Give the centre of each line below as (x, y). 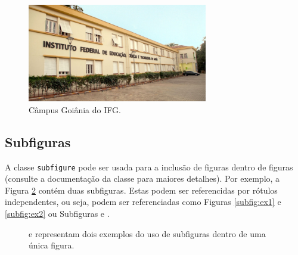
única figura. (52, 245)
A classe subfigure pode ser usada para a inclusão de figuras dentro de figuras (149, 167)
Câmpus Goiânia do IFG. (75, 109)
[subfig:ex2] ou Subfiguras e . (57, 213)
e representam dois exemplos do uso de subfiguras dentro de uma (147, 233)
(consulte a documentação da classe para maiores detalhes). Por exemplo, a (142, 178)
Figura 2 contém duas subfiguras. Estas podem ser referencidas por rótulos (141, 190)
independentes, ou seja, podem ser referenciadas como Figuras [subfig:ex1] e (143, 202)
